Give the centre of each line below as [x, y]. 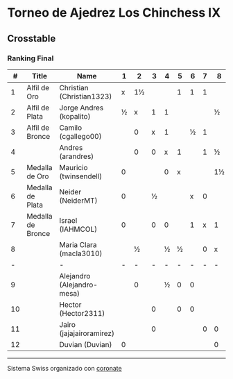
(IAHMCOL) [78, 229]
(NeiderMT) [78, 201]
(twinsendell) [81, 176]
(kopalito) [75, 116]
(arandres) [77, 156]
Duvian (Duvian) [86, 344]
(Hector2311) [82, 313]
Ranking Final [31, 58]
